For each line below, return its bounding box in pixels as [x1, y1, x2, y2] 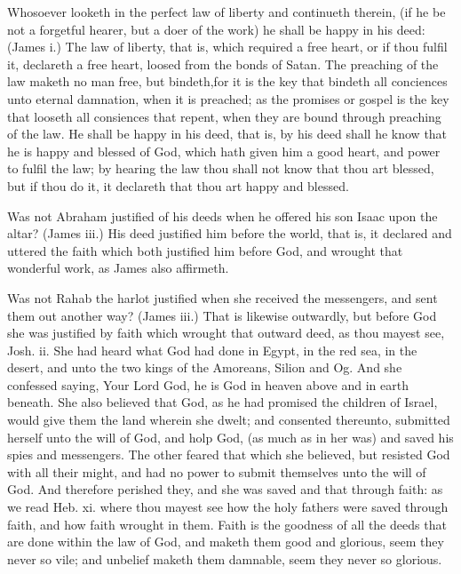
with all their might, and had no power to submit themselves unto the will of [7, 462, 426, 481]
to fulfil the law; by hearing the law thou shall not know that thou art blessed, [7, 159, 434, 178]
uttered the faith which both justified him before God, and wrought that [7, 241, 403, 259]
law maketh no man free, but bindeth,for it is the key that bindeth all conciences [7, 72, 448, 91]
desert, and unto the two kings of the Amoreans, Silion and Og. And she [7, 358, 402, 377]
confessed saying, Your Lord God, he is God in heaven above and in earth [7, 375, 409, 394]
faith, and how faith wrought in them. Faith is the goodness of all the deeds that [7, 514, 447, 533]
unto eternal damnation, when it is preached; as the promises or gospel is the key [7, 89, 449, 108]
